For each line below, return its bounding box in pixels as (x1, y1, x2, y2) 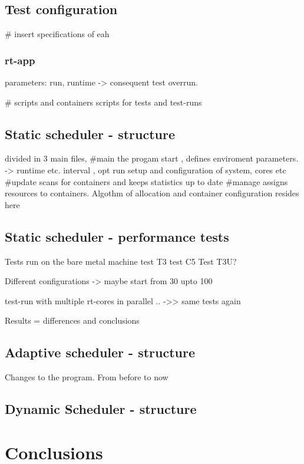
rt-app (5, 52, 35, 67)
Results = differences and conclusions (5, 314, 140, 327)
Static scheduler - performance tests (5, 227, 229, 245)
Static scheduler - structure (5, 124, 176, 143)
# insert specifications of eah (5, 28, 110, 40)
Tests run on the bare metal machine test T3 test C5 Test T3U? (5, 255, 237, 267)
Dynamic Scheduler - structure (5, 400, 197, 418)
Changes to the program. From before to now (5, 371, 168, 383)
